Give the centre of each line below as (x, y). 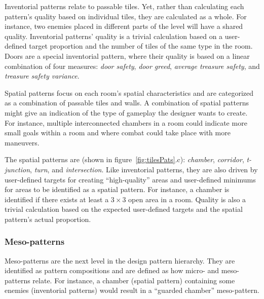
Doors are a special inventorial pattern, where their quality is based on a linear (127, 55)
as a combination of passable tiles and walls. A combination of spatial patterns (127, 103)
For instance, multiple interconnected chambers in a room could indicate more (126, 122)
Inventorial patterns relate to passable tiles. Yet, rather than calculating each (124, 6)
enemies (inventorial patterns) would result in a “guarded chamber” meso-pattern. (132, 290)
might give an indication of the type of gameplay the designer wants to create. (126, 112)
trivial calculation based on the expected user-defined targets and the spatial (124, 209)
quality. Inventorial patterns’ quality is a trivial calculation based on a (114, 36)
